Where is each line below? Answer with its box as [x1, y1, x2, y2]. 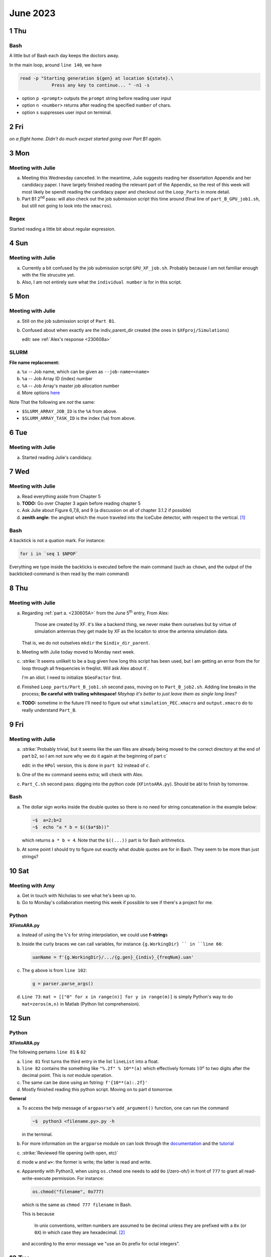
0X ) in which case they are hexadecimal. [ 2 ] [34, 1229, 125, 1235]
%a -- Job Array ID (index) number [22, 376, 93, 382]
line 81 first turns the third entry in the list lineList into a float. [22, 1058, 159, 1064]
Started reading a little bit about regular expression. [9, 226, 116, 232]
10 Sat [9, 866, 29, 875]
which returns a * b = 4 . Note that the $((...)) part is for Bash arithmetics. [22, 837, 186, 843]
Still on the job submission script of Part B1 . [22, 318, 116, 324]
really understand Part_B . [22, 707, 77, 713]
